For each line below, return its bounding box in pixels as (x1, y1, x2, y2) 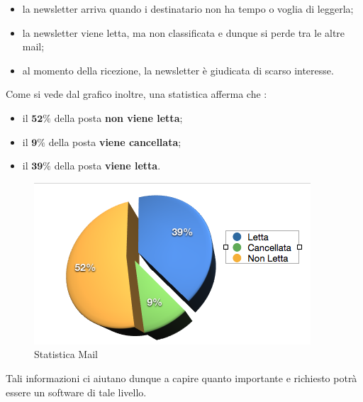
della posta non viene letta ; (54, 110, 183, 125)
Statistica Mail (34, 347, 98, 362)
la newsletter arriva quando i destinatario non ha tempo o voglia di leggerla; (22, 1, 354, 16)
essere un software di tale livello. (6, 384, 147, 399)
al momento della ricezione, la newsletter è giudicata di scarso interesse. (22, 62, 334, 77)
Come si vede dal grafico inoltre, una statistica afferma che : (6, 86, 267, 101)
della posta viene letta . (54, 158, 161, 173)
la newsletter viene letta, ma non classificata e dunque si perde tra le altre (22, 25, 345, 40)
